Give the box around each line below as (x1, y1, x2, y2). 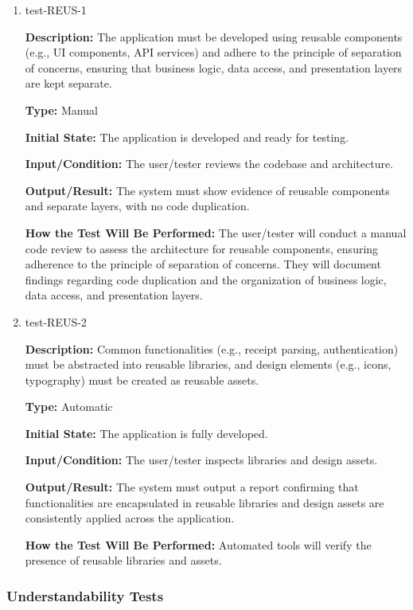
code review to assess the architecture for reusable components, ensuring (25, 240, 379, 256)
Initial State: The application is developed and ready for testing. (25, 128, 349, 145)
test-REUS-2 (25, 313, 87, 330)
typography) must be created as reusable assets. (25, 371, 259, 388)
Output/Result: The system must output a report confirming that (25, 479, 359, 495)
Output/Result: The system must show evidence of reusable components (25, 182, 390, 198)
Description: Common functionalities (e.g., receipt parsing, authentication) (25, 340, 399, 357)
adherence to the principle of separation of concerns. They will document (25, 256, 381, 272)
